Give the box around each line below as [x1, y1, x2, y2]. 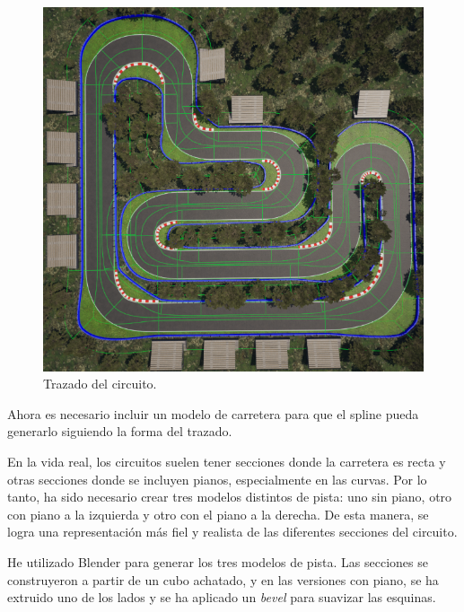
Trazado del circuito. [43, 374, 157, 393]
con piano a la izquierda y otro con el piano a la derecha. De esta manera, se [7, 504, 429, 523]
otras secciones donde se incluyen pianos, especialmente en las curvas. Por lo [7, 469, 427, 488]
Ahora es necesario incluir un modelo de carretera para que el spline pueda [7, 404, 419, 423]
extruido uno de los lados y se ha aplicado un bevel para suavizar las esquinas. [7, 588, 436, 607]
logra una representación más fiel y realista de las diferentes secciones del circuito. [7, 522, 458, 541]
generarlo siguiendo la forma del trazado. [7, 422, 232, 441]
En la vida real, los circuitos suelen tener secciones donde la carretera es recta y [7, 452, 446, 471]
